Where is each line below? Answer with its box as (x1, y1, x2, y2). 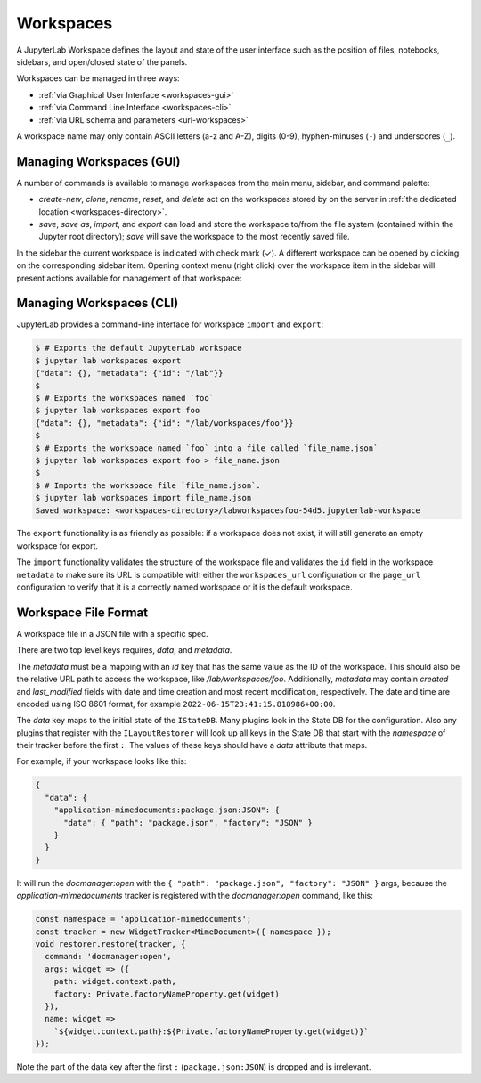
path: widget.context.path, (53, 976, 177, 987)
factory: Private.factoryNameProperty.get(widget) (53, 989, 280, 999)
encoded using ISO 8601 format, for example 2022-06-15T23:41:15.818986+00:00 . (16, 698, 336, 709)
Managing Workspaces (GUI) (16, 154, 181, 169)
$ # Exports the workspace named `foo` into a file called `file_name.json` (35, 443, 379, 453)
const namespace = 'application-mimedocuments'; (35, 914, 252, 924)
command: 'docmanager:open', (45, 951, 173, 962)
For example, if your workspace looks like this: (16, 756, 187, 767)
